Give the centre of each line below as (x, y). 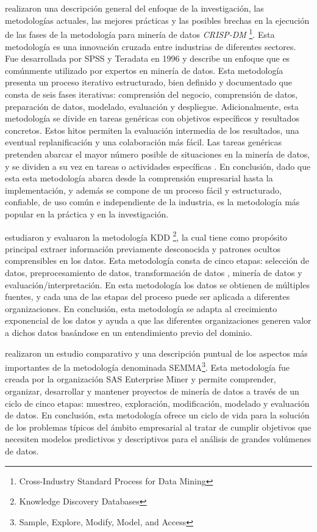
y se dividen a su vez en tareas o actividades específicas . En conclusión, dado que (158, 166)
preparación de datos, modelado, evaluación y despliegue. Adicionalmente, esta (152, 106)
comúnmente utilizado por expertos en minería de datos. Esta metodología (144, 70)
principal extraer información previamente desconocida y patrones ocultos (143, 248)
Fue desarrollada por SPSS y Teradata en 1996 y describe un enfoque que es (148, 58)
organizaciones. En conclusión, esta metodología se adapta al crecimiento (141, 308)
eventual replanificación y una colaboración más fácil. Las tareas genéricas (144, 142)
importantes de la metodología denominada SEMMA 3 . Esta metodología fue (147, 366)
